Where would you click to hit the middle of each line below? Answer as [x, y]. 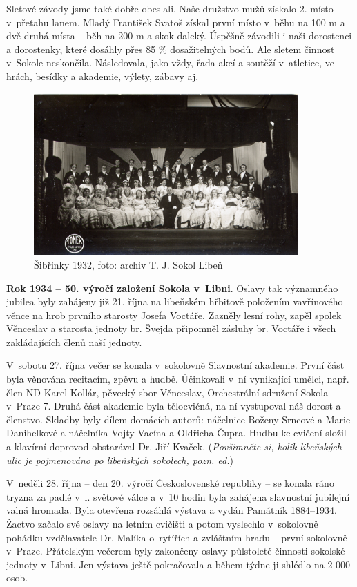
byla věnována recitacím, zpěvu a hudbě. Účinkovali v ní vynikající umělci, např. [178, 379]
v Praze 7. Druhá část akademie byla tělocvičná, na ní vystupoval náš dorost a [174, 406]
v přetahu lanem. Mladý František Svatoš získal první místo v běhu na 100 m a [176, 22]
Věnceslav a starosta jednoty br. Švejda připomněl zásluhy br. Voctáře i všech [171, 328]
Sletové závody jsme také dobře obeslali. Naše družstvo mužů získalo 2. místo [170, 8]
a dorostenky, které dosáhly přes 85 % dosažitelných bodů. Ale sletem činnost [171, 49]
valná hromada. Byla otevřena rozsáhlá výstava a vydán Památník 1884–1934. [172, 510]
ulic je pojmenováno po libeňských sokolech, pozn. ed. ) [120, 460]
